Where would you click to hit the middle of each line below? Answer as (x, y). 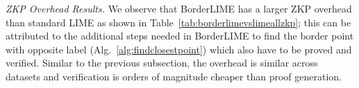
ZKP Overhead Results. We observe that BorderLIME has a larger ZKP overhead (179, 8)
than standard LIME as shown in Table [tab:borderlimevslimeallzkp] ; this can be (178, 22)
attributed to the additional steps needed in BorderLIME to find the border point (180, 36)
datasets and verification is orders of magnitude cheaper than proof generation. (174, 76)
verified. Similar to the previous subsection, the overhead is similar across (162, 63)
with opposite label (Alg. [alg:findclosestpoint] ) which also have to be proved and (179, 49)
